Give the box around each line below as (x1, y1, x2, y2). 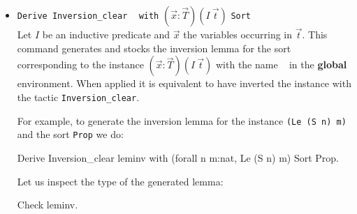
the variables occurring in (183, 27, 293, 42)
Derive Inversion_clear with (17, 11, 159, 21)
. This (302, 27, 328, 42)
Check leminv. (17, 197, 78, 212)
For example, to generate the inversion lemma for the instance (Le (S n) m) (17, 113, 347, 128)
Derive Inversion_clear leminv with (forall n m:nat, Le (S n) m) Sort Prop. (17, 150, 339, 165)
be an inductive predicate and (42, 27, 170, 42)
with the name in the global (215, 57, 347, 72)
